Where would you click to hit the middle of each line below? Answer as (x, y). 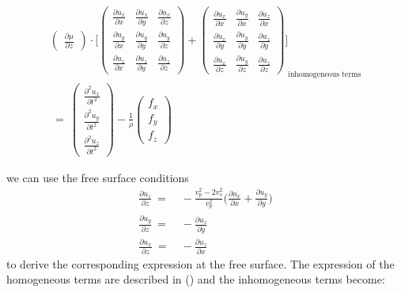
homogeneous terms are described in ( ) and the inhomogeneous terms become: (196, 279)
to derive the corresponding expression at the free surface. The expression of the (200, 263)
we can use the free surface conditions (98, 177)
